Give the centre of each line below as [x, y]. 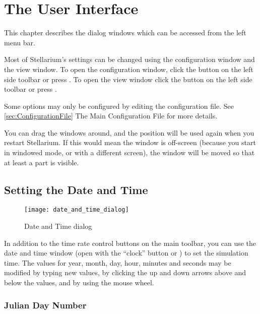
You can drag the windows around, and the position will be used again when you [129, 132]
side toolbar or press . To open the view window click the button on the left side [128, 79]
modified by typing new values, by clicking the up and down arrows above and [125, 272]
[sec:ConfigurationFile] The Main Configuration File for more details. [111, 116]
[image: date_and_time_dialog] [77, 210]
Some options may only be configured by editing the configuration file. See [119, 106]
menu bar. [20, 42]
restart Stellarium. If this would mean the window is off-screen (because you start [130, 142]
